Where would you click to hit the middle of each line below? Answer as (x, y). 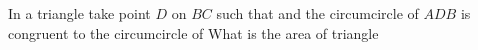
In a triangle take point (79, 13)
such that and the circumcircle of (317, 13)
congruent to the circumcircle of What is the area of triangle (193, 32)
